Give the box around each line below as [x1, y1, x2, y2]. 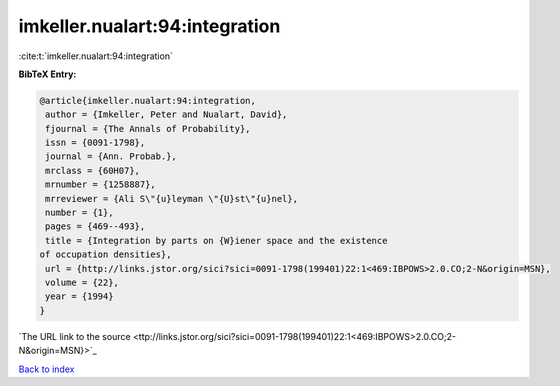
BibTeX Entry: [18, 68, 77, 80]
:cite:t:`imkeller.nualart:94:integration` [18, 50, 174, 62]
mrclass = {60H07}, [45, 165, 140, 176]
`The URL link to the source [18, 330, 131, 342]
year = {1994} [45, 291, 114, 302]
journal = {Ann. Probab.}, [45, 151, 177, 162]
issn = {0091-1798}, [45, 137, 146, 149]
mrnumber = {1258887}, [45, 179, 157, 190]
